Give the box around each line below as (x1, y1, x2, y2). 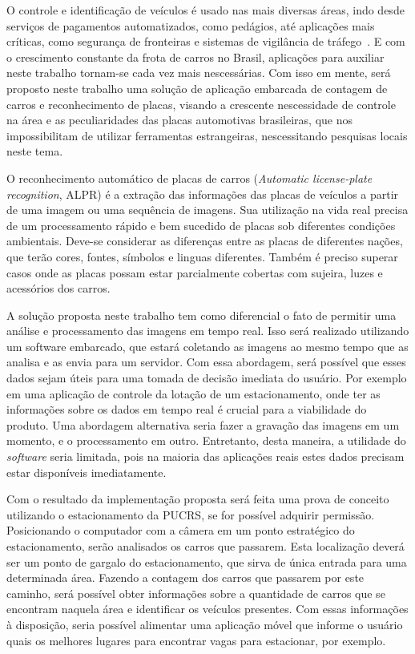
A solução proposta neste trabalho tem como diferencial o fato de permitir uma (6, 306, 397, 323)
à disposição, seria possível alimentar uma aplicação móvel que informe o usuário (6, 616, 403, 632)
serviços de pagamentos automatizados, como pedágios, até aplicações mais (6, 17, 375, 34)
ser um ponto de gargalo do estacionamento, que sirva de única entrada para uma (6, 553, 407, 570)
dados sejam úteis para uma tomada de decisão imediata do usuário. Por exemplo (6, 369, 407, 386)
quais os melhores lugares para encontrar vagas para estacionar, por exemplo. (6, 632, 386, 648)
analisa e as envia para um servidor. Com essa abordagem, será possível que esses (6, 353, 406, 370)
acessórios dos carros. (6, 280, 111, 297)
